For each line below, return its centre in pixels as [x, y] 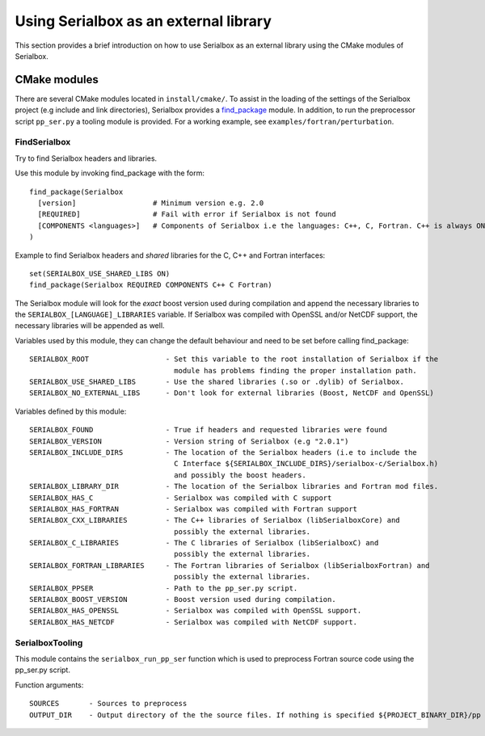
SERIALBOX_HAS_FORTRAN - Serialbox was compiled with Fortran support [194, 509]
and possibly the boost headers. [240, 475]
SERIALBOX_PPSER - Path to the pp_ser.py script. [164, 588]
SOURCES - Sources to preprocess [108, 704]
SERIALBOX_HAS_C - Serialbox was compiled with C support [181, 498]
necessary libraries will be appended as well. [90, 326]
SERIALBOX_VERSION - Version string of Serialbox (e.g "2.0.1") [189, 441]
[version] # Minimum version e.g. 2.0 [151, 203]
